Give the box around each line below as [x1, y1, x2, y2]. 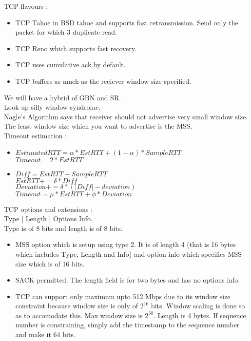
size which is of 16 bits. [15, 258, 85, 268]
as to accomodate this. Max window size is [15, 310, 143, 320]
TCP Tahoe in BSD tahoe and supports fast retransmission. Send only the [15, 17, 238, 27]
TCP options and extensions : [4, 204, 93, 214]
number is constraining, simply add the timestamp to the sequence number [15, 320, 240, 330]
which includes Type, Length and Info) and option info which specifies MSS [15, 248, 242, 259]
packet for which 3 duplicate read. [15, 27, 117, 37]
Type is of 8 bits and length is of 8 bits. [4, 223, 123, 233]
